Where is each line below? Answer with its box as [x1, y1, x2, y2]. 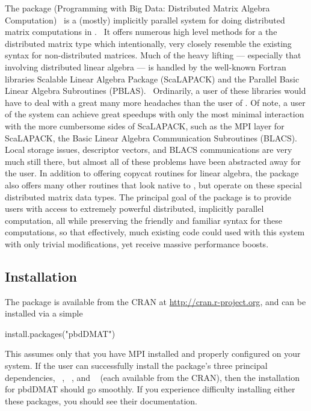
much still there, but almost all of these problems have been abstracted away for [5, 155, 301, 167]
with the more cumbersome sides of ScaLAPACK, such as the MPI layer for [5, 119, 285, 132]
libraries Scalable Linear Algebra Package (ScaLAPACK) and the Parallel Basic [5, 72, 300, 85]
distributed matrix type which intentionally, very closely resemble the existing [5, 37, 292, 49]
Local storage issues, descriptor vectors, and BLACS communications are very [5, 143, 292, 156]
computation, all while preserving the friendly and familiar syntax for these [5, 214, 282, 226]
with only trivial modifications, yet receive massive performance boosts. [5, 237, 269, 250]
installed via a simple [5, 307, 83, 320]
